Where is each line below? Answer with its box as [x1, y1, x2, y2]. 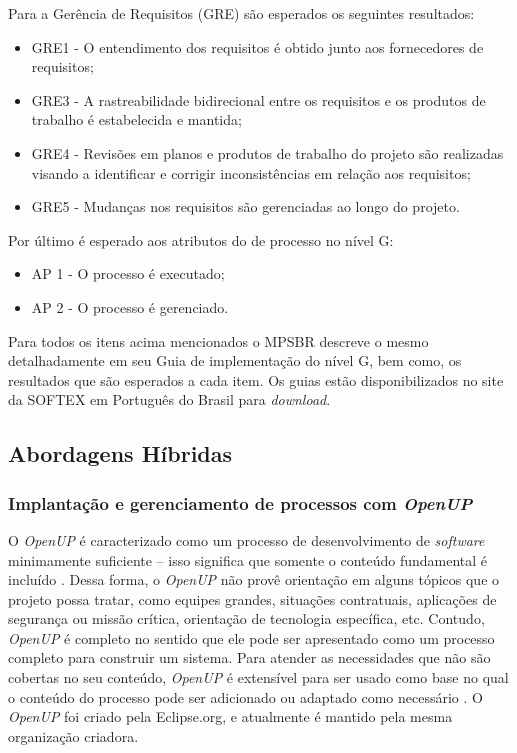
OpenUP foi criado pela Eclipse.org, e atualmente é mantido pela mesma [8, 706, 453, 727]
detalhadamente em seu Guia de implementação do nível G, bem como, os [8, 350, 462, 371]
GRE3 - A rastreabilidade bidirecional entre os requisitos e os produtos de [31, 89, 486, 110]
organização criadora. [8, 725, 139, 746]
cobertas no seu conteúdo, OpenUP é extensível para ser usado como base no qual [8, 667, 509, 688]
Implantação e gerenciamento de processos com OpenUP [8, 490, 473, 515]
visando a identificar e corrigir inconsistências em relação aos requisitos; [31, 162, 471, 183]
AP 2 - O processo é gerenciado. [31, 296, 229, 317]
